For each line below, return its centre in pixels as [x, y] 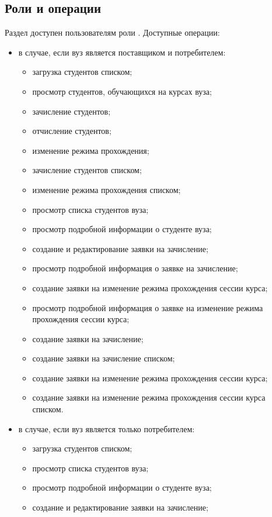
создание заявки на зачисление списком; [104, 358]
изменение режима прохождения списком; [107, 189]
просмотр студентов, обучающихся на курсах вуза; [122, 91]
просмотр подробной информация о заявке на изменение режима [148, 307]
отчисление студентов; [72, 131]
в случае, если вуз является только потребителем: [107, 428]
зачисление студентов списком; [87, 170]
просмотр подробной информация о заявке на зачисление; [135, 268]
